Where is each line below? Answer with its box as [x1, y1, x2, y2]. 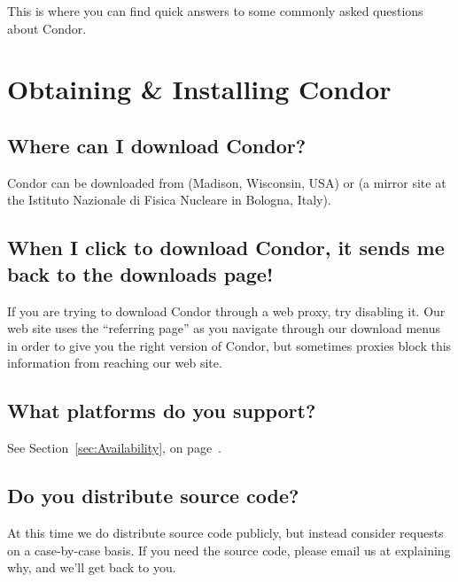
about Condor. [7, 19, 87, 37]
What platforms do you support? [7, 397, 316, 424]
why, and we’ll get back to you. [7, 558, 176, 577]
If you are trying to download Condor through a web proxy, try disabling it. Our [7, 301, 446, 320]
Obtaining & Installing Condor [7, 71, 392, 107]
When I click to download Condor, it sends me [7, 234, 445, 261]
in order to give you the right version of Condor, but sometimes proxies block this [7, 336, 452, 354]
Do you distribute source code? [7, 482, 299, 509]
